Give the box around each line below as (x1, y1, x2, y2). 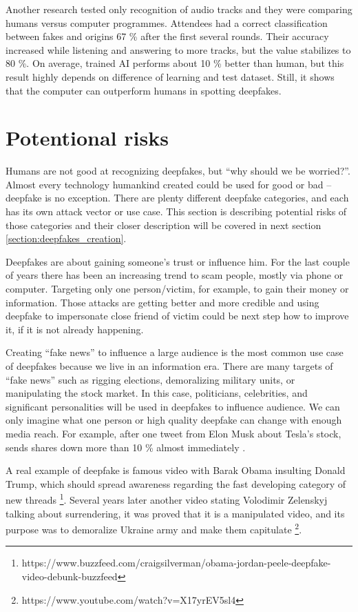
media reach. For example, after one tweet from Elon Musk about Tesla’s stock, (6, 426, 341, 440)
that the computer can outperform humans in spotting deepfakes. (6, 83, 282, 97)
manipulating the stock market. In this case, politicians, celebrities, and (6, 386, 308, 400)
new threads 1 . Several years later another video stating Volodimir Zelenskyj (6, 491, 328, 506)
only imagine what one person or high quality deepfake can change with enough (6, 413, 342, 427)
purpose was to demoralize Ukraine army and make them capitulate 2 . (6, 520, 302, 536)
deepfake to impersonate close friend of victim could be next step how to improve (6, 308, 349, 323)
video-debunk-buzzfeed (21, 569, 118, 584)
